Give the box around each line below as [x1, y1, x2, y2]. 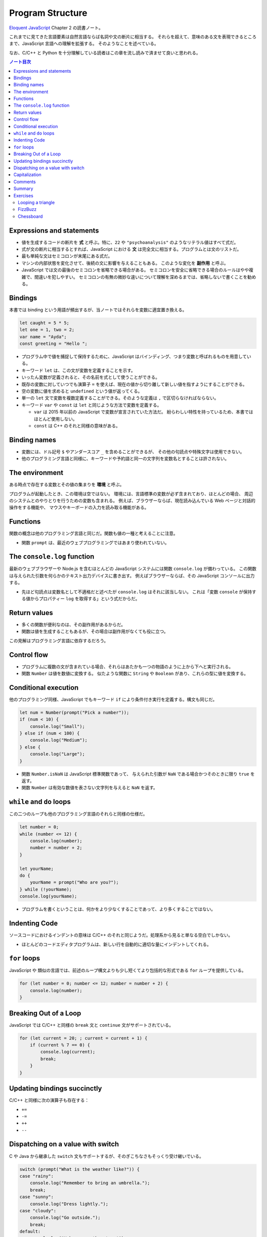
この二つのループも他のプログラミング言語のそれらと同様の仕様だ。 [9, 811, 148, 817]
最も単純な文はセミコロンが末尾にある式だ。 [21, 253, 113, 259]
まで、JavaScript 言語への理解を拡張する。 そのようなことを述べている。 [9, 41, 159, 47]
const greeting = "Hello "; [19, 341, 88, 346]
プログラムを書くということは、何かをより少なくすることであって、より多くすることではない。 [21, 906, 216, 912]
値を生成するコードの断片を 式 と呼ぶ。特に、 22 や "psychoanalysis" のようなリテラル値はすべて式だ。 [21, 239, 239, 245]
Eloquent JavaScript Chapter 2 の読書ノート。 [9, 25, 103, 31]
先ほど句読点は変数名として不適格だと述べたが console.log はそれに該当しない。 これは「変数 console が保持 [21, 589, 252, 595]
